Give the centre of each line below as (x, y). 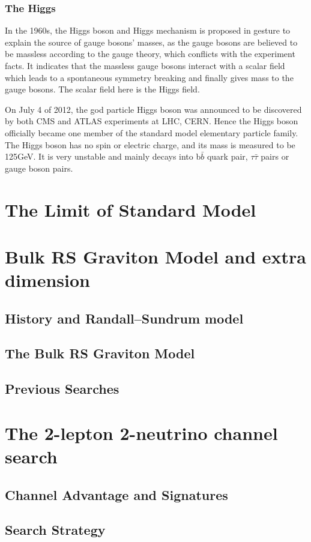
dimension (47, 280)
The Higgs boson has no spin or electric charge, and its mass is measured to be (150, 144)
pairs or (275, 156)
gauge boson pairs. (39, 168)
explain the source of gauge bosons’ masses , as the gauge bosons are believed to (151, 42)
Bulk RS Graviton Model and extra (155, 256)
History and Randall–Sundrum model (124, 318)
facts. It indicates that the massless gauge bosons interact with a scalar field (145, 65)
